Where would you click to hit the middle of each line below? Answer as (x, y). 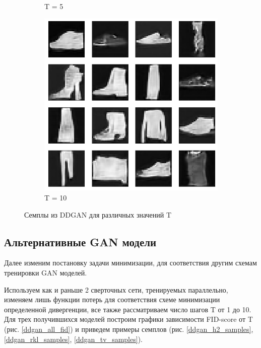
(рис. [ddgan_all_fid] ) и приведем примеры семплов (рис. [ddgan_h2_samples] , (129, 329)
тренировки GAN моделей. (46, 273)
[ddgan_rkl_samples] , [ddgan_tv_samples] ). (73, 339)
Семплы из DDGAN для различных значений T (98, 214)
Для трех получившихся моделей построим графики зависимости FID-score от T (128, 319)
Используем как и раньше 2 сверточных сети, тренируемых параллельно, (116, 289)
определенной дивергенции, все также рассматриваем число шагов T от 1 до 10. (128, 309)
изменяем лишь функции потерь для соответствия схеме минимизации (112, 299)
